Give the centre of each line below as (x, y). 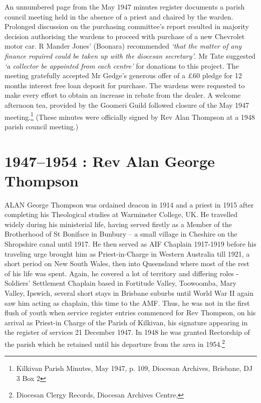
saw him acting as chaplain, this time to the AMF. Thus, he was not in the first (127, 303)
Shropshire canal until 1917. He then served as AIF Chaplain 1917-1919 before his (130, 244)
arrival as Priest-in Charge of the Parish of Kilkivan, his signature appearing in (126, 322)
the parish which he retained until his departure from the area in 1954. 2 (115, 343)
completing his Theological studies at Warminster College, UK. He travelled (121, 214)
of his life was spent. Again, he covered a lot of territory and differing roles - (122, 273)
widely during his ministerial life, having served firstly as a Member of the (118, 224)
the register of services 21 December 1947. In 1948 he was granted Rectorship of (127, 332)
